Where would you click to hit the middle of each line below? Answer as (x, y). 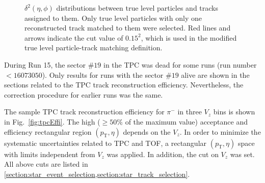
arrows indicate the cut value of (74, 37)
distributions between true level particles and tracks (137, 8)
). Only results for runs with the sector (103, 74)
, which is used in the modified (189, 37)
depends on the (147, 131)
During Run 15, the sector (45, 64)
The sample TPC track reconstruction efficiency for (84, 112)
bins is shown (234, 112)
